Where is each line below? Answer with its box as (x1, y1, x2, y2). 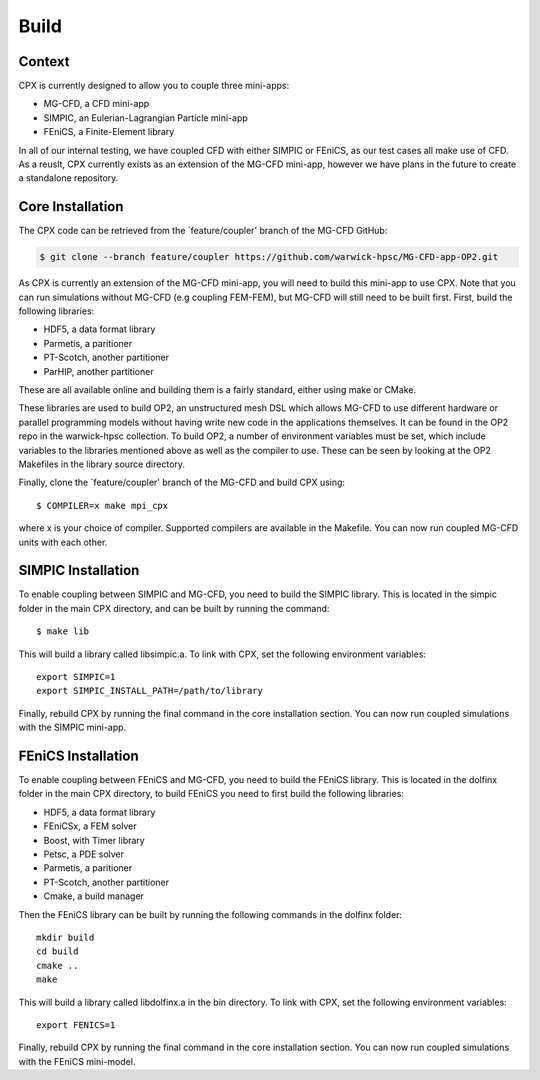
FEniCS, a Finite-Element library (43, 126, 175, 138)
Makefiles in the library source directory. (18, 458, 185, 470)
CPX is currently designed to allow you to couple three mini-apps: (18, 80, 290, 92)
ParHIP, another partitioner (43, 365, 154, 377)
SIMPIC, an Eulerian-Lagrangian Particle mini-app (43, 111, 249, 124)
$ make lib (36, 626, 90, 637)
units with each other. (18, 536, 108, 548)
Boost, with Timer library (43, 834, 145, 846)
